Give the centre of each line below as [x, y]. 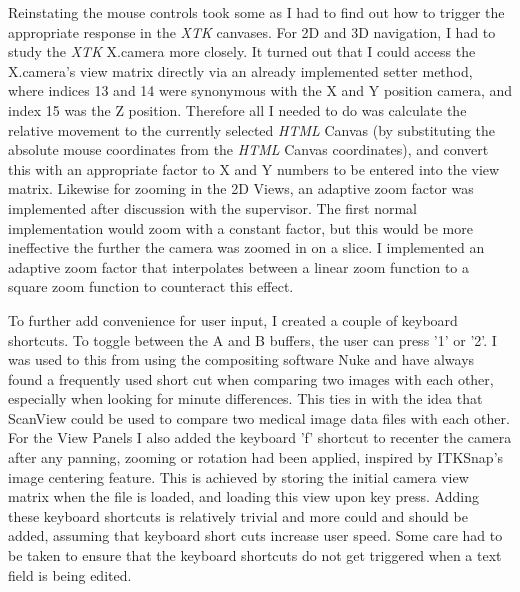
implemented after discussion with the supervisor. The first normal [212, 207]
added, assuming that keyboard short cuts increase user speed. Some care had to [255, 535]
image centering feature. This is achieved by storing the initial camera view [238, 476]
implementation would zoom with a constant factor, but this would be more [240, 227]
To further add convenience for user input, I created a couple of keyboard [233, 319]
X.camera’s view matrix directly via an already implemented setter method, [240, 70]
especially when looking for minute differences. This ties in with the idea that [245, 398]
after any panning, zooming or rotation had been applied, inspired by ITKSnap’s [256, 457]
